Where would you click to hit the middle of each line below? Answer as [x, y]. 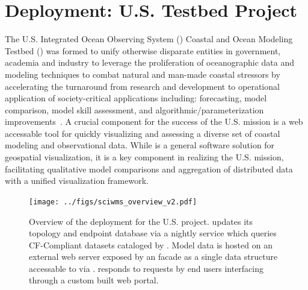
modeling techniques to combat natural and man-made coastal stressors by [143, 74]
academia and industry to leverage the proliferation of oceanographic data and [149, 62]
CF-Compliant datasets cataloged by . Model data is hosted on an [151, 244]
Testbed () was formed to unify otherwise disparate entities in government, [143, 50]
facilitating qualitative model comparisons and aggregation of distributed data [149, 169]
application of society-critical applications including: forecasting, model [136, 98]
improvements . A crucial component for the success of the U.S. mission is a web [154, 121]
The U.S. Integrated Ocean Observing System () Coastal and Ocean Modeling [149, 39]
